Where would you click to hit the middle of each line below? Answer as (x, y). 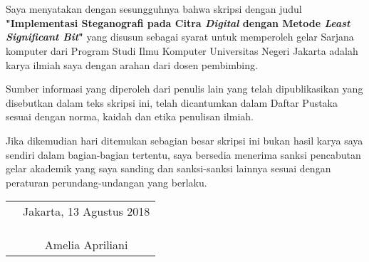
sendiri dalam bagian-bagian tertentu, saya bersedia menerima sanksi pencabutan (183, 154)
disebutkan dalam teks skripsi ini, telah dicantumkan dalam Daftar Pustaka (172, 102)
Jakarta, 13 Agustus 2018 (87, 211)
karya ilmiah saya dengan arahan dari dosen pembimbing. (132, 64)
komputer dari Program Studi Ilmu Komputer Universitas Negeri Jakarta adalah (182, 50)
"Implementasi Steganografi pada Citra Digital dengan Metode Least (178, 22)
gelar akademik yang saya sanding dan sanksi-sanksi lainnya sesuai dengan (168, 168)
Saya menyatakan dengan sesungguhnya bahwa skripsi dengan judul (154, 9)
